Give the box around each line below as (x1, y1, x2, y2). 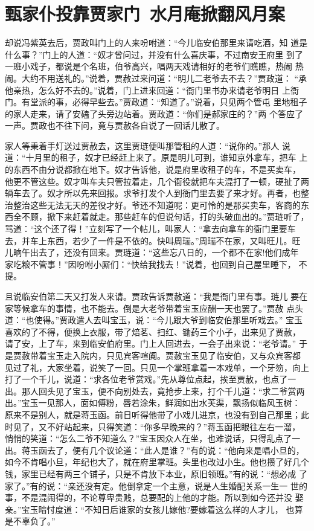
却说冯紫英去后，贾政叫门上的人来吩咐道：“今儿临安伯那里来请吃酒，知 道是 (5, 36, 308, 49)
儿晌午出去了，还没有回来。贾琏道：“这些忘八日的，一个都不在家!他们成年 (5, 246, 299, 259)
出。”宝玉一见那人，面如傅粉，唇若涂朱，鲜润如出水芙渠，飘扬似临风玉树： (5, 396, 301, 409)
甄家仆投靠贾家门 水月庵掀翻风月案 (5, 1, 286, 26)
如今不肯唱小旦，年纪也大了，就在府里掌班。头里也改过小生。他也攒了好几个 (5, 455, 309, 468)
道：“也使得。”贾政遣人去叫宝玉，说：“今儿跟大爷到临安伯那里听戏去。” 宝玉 (5, 314, 303, 326)
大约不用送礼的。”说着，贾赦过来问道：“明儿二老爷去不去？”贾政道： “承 (21, 71, 307, 84)
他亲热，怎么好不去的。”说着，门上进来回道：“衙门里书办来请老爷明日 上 (5, 83, 290, 96)
